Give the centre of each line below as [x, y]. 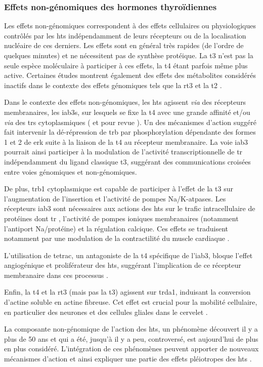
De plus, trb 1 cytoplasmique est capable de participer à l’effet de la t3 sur [119, 189]
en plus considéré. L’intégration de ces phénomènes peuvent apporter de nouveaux [131, 349]
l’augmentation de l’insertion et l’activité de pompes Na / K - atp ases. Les [115, 198]
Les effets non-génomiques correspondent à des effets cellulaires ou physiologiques [130, 26]
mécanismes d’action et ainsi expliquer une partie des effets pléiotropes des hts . [128, 359]
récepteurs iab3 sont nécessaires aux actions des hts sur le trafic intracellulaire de [130, 208]
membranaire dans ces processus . [56, 275]
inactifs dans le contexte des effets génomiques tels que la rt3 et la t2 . [113, 85]
